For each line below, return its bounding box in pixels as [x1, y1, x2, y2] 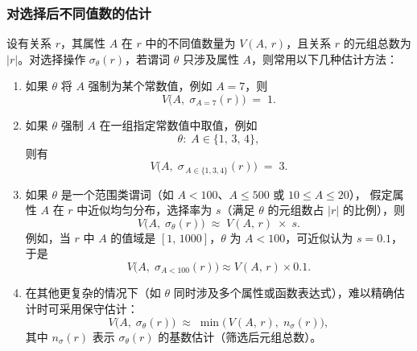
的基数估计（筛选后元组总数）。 [158, 328, 322, 345]
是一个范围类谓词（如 [60, 185, 174, 202]
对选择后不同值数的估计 [6, 2, 151, 23]
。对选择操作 [18, 50, 86, 67]
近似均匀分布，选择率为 [88, 201, 213, 218]
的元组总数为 [343, 35, 411, 52]
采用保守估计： [59, 300, 138, 317]
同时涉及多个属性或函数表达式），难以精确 [173, 284, 394, 301]
